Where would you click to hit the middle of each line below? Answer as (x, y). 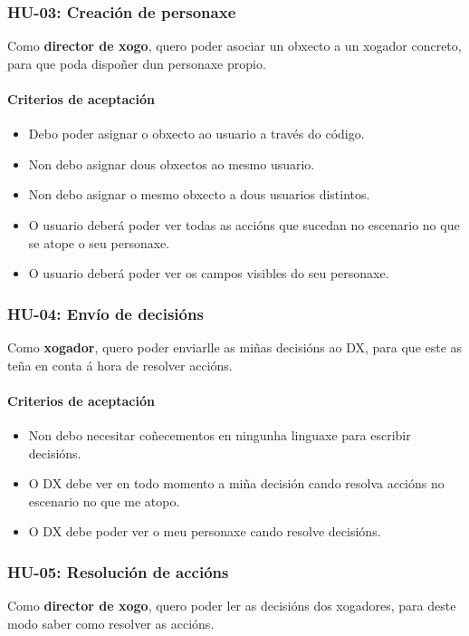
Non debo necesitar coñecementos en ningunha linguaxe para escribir (220, 434)
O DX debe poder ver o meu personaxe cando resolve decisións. (205, 531)
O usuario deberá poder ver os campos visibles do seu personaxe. (209, 273)
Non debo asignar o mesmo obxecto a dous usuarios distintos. (199, 194)
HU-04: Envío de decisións (105, 313)
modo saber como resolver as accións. (111, 623)
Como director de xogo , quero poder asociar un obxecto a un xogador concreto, (234, 46)
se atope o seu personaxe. (99, 242)
